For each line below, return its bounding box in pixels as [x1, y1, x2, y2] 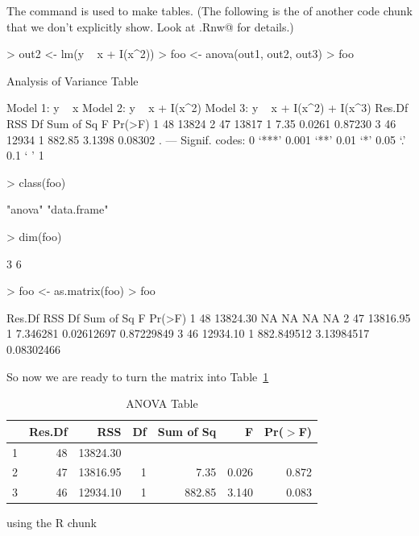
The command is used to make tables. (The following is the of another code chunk [6, 2, 413, 19]
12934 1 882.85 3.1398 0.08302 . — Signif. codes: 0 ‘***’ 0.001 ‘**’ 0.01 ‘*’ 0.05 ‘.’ [6, 131, 406, 148]
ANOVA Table [126, 395, 198, 412]
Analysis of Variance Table [6, 72, 139, 89]
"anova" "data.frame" [6, 201, 109, 218]
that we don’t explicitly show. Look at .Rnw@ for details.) [6, 18, 294, 35]
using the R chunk [6, 514, 97, 531]
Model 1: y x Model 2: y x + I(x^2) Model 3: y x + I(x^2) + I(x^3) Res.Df [6, 99, 409, 116]
